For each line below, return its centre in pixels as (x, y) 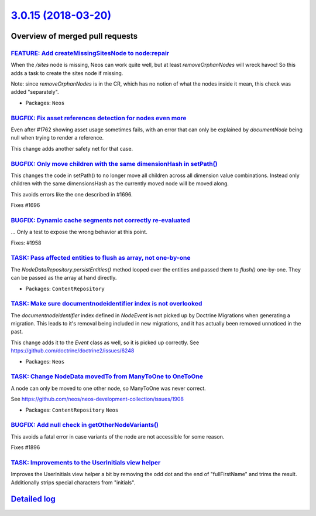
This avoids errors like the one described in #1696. (72, 194)
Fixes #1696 (25, 205)
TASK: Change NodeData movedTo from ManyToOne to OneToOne (107, 376)
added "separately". (35, 92)
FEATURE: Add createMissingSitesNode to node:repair (90, 53)
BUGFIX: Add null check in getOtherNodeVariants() (85, 425)
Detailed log (33, 499)
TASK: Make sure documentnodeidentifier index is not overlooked (107, 304)
